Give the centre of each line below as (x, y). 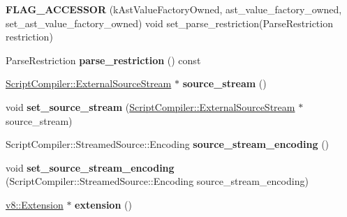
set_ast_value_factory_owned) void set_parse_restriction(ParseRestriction (169, 23)
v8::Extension (35, 204)
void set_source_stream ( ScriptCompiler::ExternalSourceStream (150, 106)
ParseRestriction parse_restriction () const (103, 60)
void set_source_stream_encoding (90, 167)
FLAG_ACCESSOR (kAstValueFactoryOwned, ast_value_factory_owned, (174, 9)
